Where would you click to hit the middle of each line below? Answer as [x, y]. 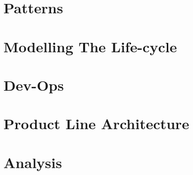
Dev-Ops [34, 85]
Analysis [33, 162]
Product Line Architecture [96, 123]
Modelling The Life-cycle [90, 46]
